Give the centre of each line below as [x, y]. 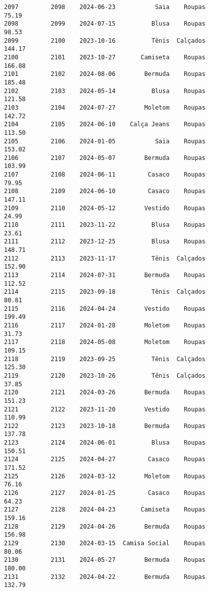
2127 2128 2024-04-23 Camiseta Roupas [105, 510]
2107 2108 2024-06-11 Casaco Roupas [105, 175]
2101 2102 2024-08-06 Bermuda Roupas [105, 74]
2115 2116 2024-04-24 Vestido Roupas [105, 309]
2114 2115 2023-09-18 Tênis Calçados [105, 292]
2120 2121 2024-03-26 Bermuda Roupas [105, 393]
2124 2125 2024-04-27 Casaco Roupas [105, 459]
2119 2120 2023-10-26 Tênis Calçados [105, 375]
